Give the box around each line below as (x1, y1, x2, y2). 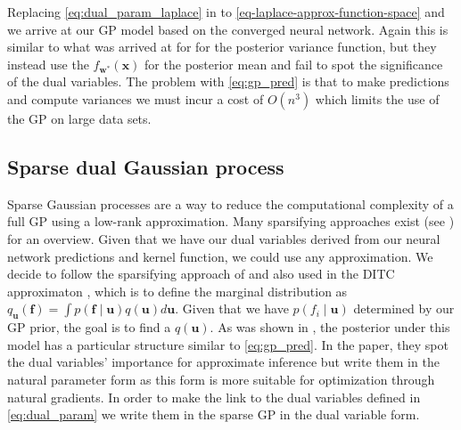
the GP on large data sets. (7, 109, 152, 127)
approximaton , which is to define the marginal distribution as (7, 281, 348, 300)
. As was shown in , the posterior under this (210, 318, 450, 337)
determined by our (353, 299, 455, 318)
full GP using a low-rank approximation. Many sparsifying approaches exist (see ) (7, 212, 455, 231)
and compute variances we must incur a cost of (7, 89, 264, 108)
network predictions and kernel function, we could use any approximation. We (7, 247, 433, 265)
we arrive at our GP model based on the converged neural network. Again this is (7, 20, 449, 38)
